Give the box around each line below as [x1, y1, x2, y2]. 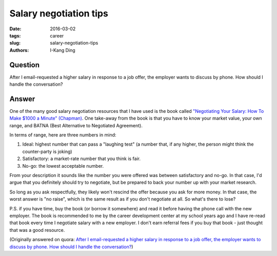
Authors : [9, 47, 29, 53]
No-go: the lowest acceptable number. [22, 163, 104, 169]
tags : [9, 32, 21, 38]
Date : [9, 26, 22, 32]
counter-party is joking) [22, 148, 72, 154]
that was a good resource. [9, 227, 65, 233]
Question [9, 61, 39, 69]
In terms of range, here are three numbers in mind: [9, 132, 116, 138]
